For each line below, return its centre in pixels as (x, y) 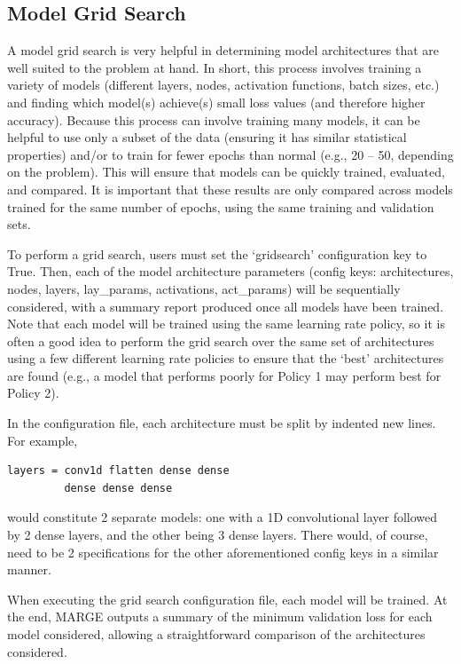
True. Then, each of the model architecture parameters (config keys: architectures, (230, 271)
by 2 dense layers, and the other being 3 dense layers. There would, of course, (218, 535)
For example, (43, 440)
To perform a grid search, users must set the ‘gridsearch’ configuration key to (217, 253)
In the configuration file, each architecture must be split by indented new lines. (222, 423)
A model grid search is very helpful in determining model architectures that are (223, 50)
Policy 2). (33, 393)
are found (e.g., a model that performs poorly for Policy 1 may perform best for (224, 375)
